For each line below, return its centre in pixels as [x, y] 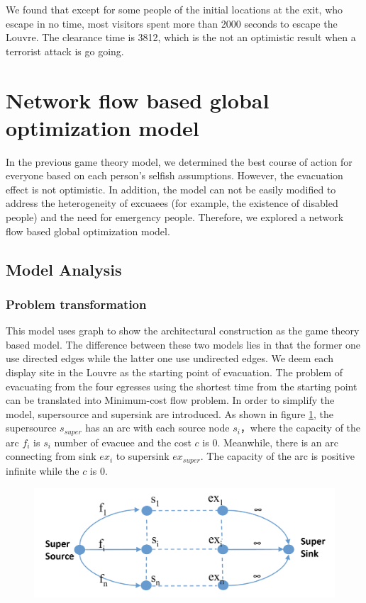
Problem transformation [76, 304]
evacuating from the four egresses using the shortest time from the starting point [182, 386]
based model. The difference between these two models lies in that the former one [183, 344]
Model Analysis [64, 269]
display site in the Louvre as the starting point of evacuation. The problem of [174, 372]
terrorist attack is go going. [65, 51]
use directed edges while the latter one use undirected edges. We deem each [170, 358]
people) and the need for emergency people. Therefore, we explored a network [175, 217]
